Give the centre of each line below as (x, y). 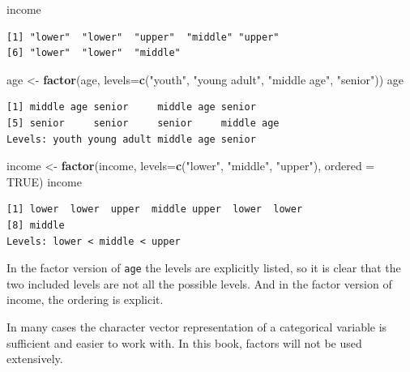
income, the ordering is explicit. (85, 299)
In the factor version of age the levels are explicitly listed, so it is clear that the (204, 268)
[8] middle (36, 225)
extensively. (35, 359)
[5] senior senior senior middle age (143, 123)
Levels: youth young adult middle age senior (131, 139)
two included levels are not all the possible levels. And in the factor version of (199, 283)
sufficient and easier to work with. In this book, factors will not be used (184, 342)
